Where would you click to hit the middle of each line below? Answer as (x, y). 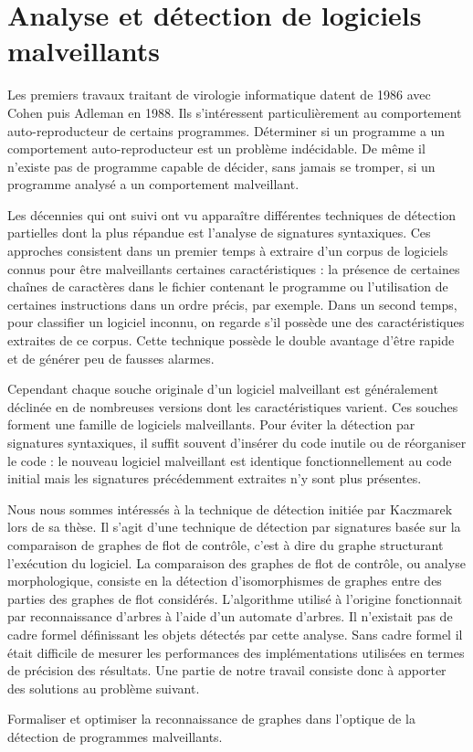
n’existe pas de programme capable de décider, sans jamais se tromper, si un (221, 166)
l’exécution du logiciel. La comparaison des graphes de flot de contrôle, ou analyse (236, 562)
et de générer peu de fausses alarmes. (111, 358)
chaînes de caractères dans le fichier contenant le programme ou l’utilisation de (228, 286)
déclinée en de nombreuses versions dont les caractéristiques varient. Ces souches (233, 406)
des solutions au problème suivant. (104, 688)
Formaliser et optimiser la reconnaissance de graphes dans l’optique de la (211, 719)
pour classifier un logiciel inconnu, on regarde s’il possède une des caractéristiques (236, 322)
